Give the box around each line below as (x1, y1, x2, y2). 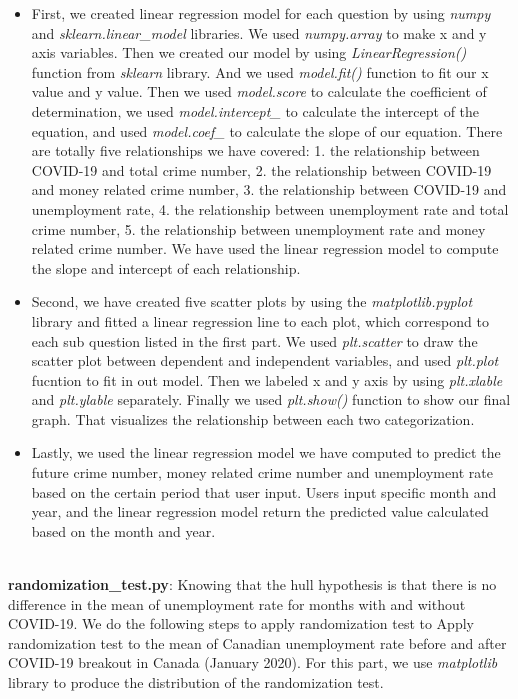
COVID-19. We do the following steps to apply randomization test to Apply (8, 613, 474, 634)
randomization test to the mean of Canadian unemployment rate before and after (8, 632, 507, 653)
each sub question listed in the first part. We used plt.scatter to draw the (31, 330, 478, 351)
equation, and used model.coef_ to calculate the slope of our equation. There (31, 120, 503, 141)
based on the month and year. (31, 520, 216, 541)
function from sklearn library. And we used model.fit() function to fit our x (31, 61, 489, 82)
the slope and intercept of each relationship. (31, 257, 301, 278)
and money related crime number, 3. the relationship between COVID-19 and (31, 179, 507, 200)
